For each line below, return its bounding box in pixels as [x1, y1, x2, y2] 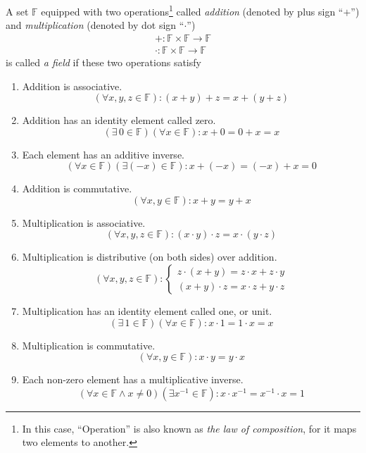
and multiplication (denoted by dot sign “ [6, 18, 184, 32]
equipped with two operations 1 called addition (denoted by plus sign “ [41, 2, 343, 18]
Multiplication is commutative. [22, 337, 156, 352]
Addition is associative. [22, 78, 122, 93]
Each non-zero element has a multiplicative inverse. [22, 372, 244, 387]
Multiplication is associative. [22, 215, 146, 230]
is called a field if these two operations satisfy [6, 54, 201, 69]
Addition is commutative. [22, 181, 132, 196]
